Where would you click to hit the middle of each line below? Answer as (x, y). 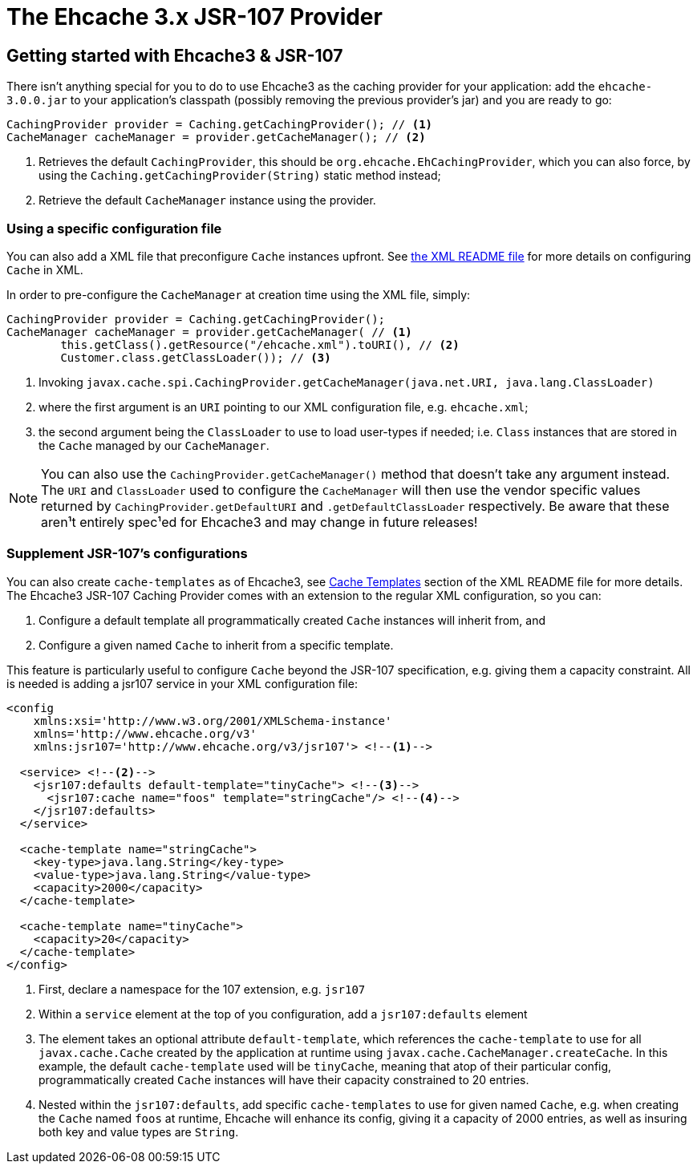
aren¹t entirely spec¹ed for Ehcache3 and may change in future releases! (259, 522)
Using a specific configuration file (114, 228)
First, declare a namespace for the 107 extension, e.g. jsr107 (202, 989)
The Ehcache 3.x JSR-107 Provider (195, 17)
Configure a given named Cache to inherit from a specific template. (216, 645)
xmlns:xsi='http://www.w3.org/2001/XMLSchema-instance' (213, 721)
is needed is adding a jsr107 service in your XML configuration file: (182, 683)
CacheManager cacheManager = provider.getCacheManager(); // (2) (216, 138)
